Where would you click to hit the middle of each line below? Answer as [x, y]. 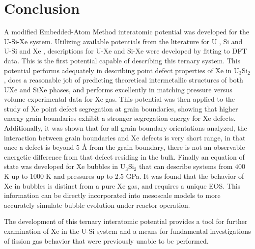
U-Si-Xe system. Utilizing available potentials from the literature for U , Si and [123, 41]
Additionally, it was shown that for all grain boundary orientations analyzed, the [126, 128]
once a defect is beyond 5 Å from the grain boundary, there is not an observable [125, 147]
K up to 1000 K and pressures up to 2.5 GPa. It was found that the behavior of [124, 176]
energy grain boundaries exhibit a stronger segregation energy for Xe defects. [120, 118]
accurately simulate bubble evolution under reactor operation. [97, 205]
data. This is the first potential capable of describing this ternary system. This [122, 60]
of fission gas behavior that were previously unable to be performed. [106, 240]
